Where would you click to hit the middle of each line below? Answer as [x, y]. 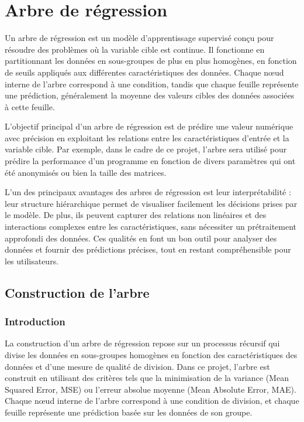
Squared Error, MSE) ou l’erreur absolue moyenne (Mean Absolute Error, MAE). [151, 389]
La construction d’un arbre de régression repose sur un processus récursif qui [142, 343]
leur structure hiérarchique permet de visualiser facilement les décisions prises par [151, 203]
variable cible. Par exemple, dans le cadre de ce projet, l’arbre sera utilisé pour [146, 149]
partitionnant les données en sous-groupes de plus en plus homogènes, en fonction [151, 61]
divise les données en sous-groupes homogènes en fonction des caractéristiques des [151, 355]
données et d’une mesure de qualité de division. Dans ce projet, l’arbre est [137, 366]
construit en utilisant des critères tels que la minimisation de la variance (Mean [147, 378]
